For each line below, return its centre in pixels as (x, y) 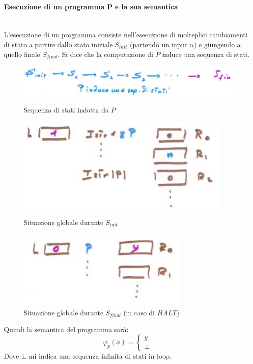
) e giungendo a (217, 44)
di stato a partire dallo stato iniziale (58, 44)
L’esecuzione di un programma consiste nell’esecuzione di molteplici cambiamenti (126, 35)
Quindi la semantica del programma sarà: (66, 329)
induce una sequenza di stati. (206, 54)
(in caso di (139, 313)
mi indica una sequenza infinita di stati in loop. (100, 356)
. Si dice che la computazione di (105, 54)
